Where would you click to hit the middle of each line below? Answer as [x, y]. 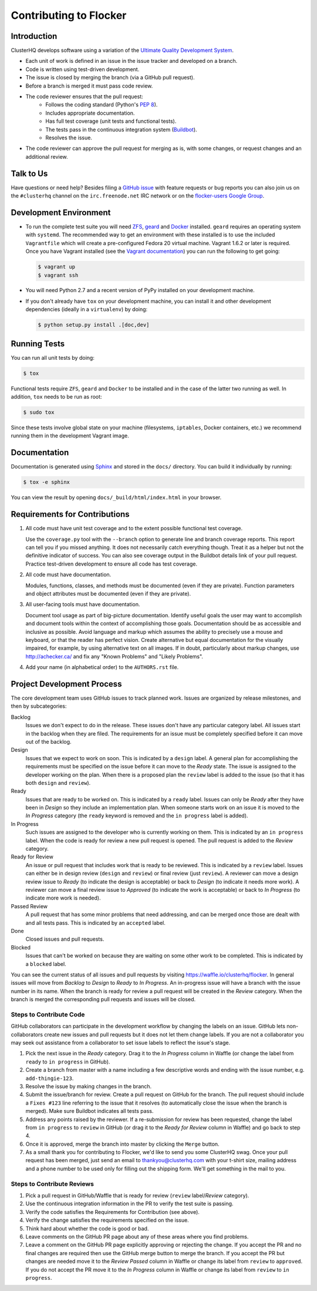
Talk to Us [29, 173]
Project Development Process [66, 684]
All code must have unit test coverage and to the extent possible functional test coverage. [134, 529]
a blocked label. [46, 964]
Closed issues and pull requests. [65, 939]
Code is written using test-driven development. [82, 69]
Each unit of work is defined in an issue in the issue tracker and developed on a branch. [131, 61]
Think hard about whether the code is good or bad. [87, 1228]
